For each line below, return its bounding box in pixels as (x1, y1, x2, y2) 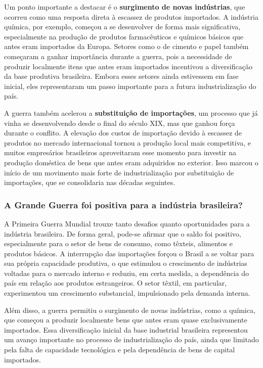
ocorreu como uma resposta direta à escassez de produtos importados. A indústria (4, 11, 258, 22)
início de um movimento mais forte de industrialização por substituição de (4, 167, 234, 177)
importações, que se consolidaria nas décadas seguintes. (4, 177, 176, 188)
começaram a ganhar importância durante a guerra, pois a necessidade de (4, 51, 232, 61)
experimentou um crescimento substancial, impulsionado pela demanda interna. (4, 288, 250, 298)
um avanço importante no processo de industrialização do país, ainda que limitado (4, 334, 259, 345)
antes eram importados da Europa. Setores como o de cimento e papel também (4, 41, 249, 52)
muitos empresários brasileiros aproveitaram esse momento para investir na (4, 147, 236, 158)
